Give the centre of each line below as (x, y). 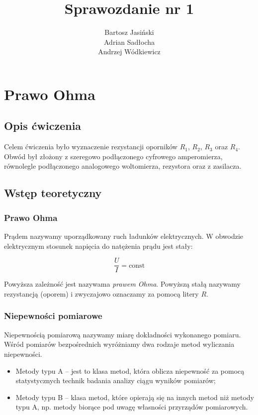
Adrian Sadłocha (129, 42)
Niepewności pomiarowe (53, 316)
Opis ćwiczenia (43, 126)
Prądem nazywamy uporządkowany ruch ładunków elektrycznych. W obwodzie (124, 236)
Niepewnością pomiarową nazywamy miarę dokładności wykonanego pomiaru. (123, 334)
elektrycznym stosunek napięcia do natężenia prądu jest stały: (98, 246)
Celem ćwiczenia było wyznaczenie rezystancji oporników (91, 147)
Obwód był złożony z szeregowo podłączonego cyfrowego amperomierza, (113, 156)
